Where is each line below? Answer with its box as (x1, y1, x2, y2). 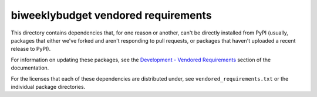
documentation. (11, 64, 49, 71)
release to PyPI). (11, 46, 51, 53)
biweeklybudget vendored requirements (11, 9, 212, 22)
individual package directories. (11, 83, 86, 90)
